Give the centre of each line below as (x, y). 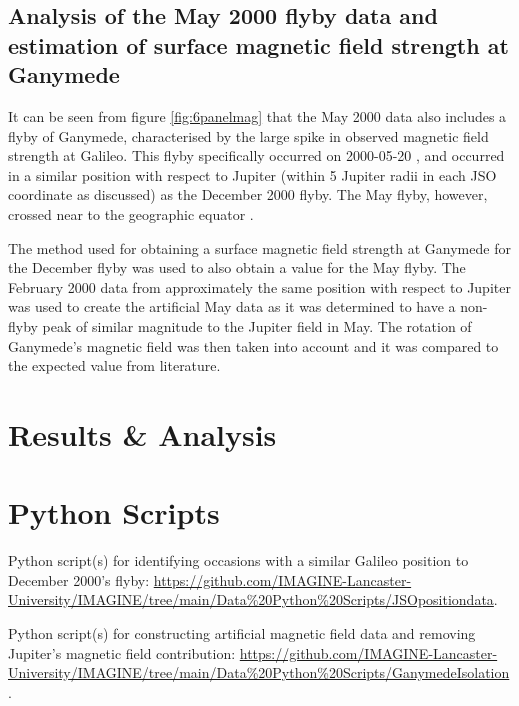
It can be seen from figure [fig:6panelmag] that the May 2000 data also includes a (257, 115)
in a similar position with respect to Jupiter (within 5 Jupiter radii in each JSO (252, 174)
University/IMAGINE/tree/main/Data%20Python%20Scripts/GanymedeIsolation (259, 672)
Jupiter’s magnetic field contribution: (122, 652)
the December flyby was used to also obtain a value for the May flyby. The (237, 267)
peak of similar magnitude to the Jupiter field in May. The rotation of (257, 325)
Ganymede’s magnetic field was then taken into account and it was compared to (253, 345)
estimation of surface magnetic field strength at (258, 44)
